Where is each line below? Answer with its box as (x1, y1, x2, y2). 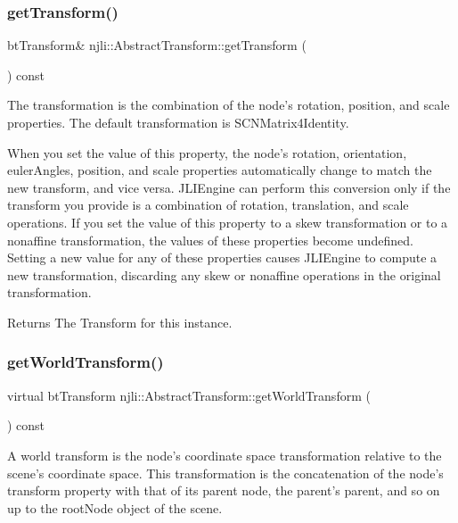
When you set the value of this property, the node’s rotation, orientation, (7, 143, 407, 162)
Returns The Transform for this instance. (7, 312, 233, 331)
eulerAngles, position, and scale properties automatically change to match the (7, 161, 432, 179)
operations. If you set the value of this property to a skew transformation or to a (7, 212, 448, 231)
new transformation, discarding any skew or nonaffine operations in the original (7, 265, 441, 284)
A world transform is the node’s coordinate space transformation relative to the (7, 445, 442, 464)
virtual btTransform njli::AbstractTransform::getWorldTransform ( (7, 386, 371, 404)
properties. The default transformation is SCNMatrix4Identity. (7, 113, 349, 131)
